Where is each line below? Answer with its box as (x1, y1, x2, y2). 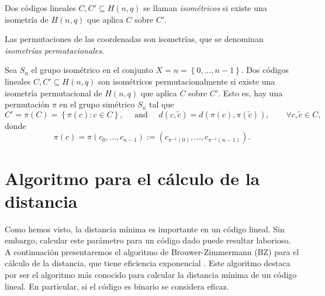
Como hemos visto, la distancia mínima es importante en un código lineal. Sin (5, 222, 285, 235)
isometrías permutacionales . (5, 44, 104, 56)
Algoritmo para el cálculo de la (5, 166, 260, 190)
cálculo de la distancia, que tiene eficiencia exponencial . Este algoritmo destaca (5, 257, 291, 269)
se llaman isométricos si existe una (143, 2, 267, 13)
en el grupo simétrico (59, 98, 135, 110)
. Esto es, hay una (218, 86, 283, 99)
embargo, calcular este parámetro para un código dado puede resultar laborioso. (5, 234, 291, 246)
